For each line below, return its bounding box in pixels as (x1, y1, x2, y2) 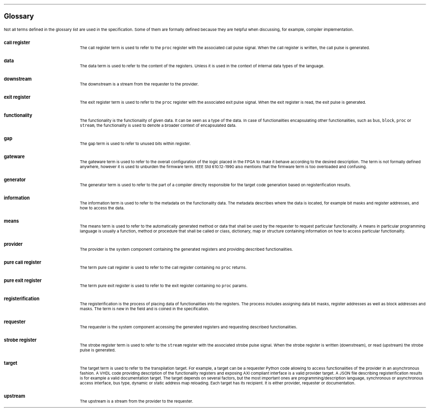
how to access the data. (80, 206, 125, 210)
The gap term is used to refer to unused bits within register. (80, 141, 191, 146)
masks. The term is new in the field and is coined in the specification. (80, 306, 209, 311)
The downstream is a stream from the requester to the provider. (80, 82, 199, 87)
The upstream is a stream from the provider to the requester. (80, 399, 193, 404)
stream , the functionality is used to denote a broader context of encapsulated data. (80, 123, 237, 128)
